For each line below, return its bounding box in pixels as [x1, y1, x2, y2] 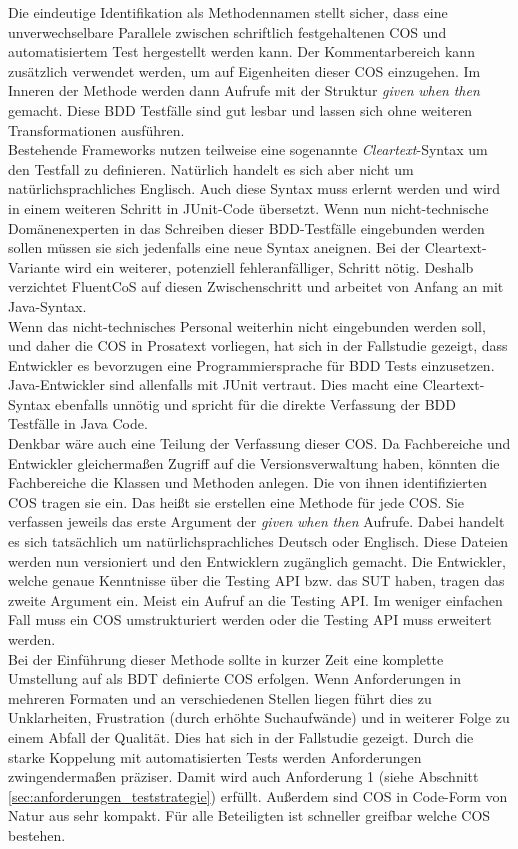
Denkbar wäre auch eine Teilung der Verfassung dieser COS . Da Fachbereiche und [8, 433, 511, 454]
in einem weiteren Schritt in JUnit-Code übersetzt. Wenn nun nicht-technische [8, 197, 489, 218]
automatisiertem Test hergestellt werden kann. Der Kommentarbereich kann [8, 41, 475, 62]
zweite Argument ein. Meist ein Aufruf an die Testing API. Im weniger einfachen [8, 589, 503, 610]
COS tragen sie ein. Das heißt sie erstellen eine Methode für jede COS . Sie [8, 491, 465, 512]
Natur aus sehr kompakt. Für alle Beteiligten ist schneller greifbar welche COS [8, 805, 491, 826]
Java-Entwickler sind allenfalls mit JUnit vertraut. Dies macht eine [8, 374, 418, 395]
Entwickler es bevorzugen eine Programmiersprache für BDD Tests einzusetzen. [8, 354, 495, 375]
